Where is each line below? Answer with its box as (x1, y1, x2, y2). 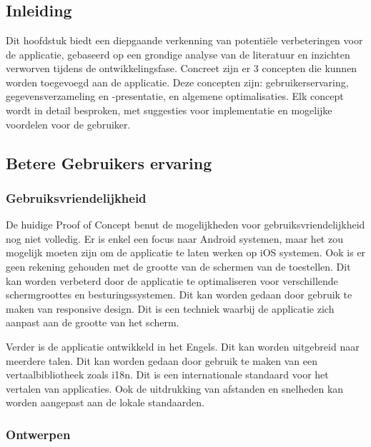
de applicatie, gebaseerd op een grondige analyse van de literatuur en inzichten (6, 46, 350, 61)
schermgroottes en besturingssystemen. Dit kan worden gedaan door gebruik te (6, 287, 352, 302)
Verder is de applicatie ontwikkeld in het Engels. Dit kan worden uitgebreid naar (6, 338, 360, 353)
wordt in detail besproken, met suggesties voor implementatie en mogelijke (6, 102, 332, 117)
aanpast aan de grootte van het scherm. (6, 315, 179, 330)
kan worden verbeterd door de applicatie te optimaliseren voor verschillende (6, 273, 338, 288)
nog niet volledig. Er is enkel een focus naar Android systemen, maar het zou (6, 231, 343, 246)
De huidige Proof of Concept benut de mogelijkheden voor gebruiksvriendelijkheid (6, 217, 365, 232)
